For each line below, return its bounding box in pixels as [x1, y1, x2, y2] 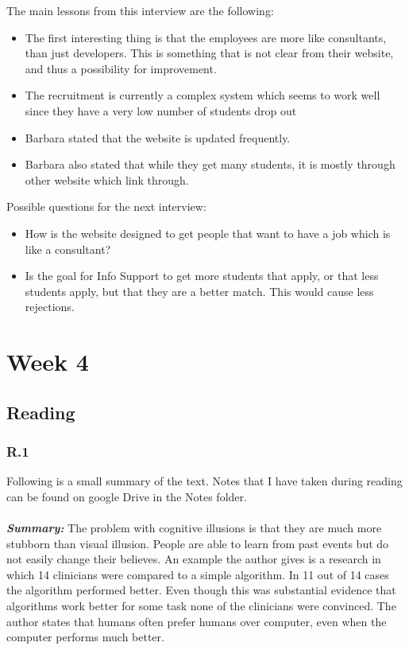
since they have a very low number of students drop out [25, 102, 297, 119]
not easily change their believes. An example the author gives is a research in [6, 551, 381, 567]
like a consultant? [25, 240, 111, 257]
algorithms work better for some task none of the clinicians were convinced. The [6, 597, 396, 614]
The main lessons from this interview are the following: [6, 2, 274, 18]
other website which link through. [25, 171, 189, 188]
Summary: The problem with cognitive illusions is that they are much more [6, 520, 382, 536]
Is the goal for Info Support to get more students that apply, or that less [25, 267, 379, 284]
